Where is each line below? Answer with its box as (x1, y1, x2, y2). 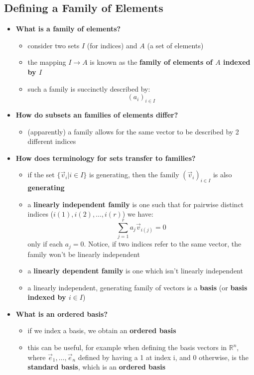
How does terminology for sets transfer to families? (15, 152, 196, 163)
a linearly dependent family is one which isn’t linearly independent (27, 265, 243, 276)
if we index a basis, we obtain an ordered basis (27, 325, 176, 336)
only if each (27, 239, 63, 249)
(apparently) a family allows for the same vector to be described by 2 (27, 126, 239, 136)
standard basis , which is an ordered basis (27, 362, 166, 372)
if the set (27, 169, 55, 180)
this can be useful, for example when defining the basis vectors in (27, 342, 227, 353)
